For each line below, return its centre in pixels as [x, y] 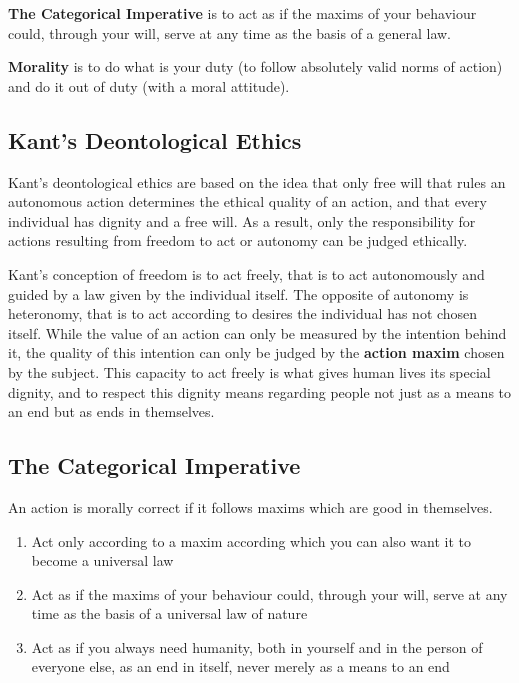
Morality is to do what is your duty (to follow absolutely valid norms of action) [255, 66]
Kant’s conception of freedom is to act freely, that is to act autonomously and [246, 273]
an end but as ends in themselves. [111, 411]
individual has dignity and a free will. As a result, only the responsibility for [242, 220]
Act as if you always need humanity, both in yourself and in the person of [257, 646]
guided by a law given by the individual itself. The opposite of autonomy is [238, 293]
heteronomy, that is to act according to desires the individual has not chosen [243, 313]
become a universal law [102, 560]
